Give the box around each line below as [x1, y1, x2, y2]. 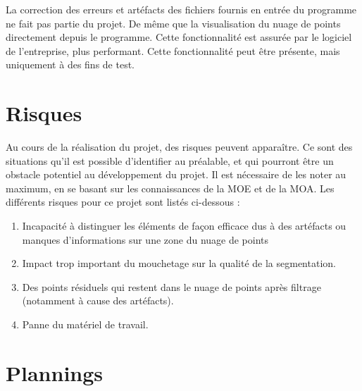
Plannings [6, 358, 104, 387]
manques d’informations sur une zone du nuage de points [22, 232, 269, 247]
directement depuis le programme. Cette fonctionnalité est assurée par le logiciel [6, 30, 352, 44]
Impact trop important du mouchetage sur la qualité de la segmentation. [22, 256, 336, 271]
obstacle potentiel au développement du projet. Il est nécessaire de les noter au [6, 167, 347, 182]
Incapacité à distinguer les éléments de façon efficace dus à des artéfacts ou [22, 218, 347, 233]
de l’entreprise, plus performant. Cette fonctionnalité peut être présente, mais [6, 43, 340, 58]
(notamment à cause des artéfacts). [22, 293, 174, 308]
